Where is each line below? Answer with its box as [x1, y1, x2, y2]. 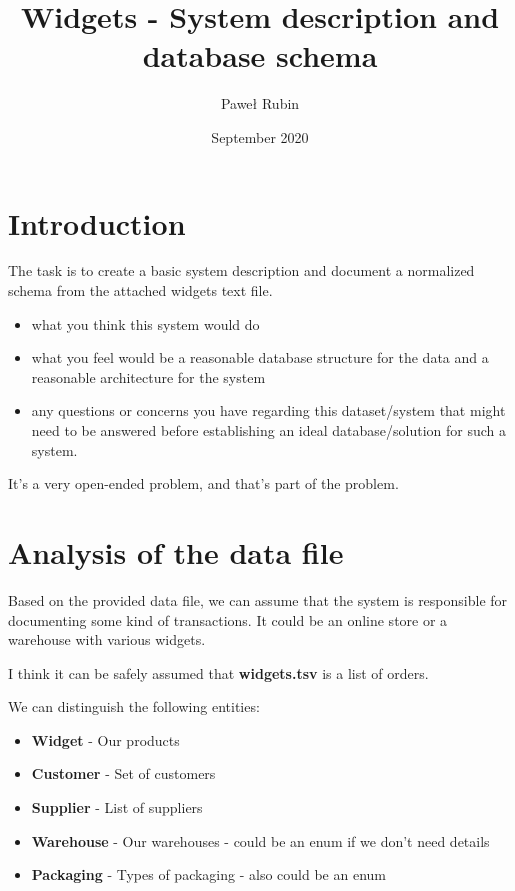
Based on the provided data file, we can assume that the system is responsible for [8, 589, 508, 610]
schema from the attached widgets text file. [8, 280, 273, 301]
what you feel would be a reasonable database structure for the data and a [31, 347, 489, 368]
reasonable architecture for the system [31, 366, 266, 387]
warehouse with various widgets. [8, 629, 206, 650]
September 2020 [211, 126, 309, 147]
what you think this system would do [31, 313, 260, 334]
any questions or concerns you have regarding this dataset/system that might [31, 400, 506, 421]
